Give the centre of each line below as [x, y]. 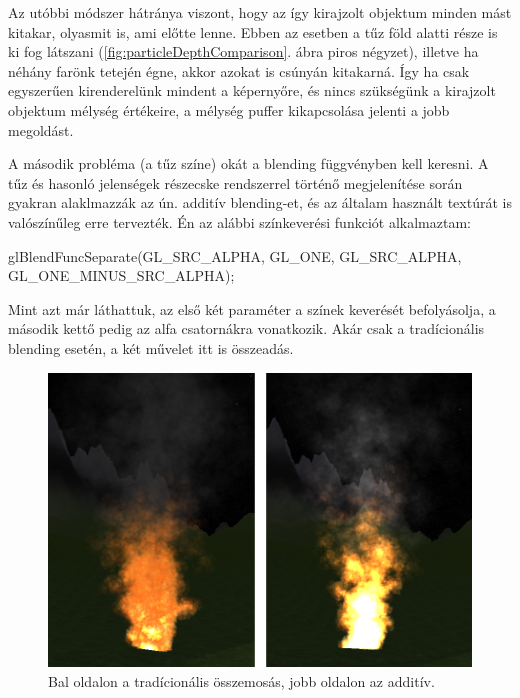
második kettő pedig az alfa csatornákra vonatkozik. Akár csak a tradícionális [246, 328]
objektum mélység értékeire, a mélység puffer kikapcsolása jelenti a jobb [229, 109]
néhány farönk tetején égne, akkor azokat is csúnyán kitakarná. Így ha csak [239, 70]
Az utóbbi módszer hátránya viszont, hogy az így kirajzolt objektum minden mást [260, 12]
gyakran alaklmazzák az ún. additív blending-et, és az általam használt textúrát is [260, 202]
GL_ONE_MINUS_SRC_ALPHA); [121, 275]
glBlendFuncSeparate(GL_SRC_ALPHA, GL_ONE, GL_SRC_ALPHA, [235, 255]
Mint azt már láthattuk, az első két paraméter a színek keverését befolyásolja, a [252, 308]
